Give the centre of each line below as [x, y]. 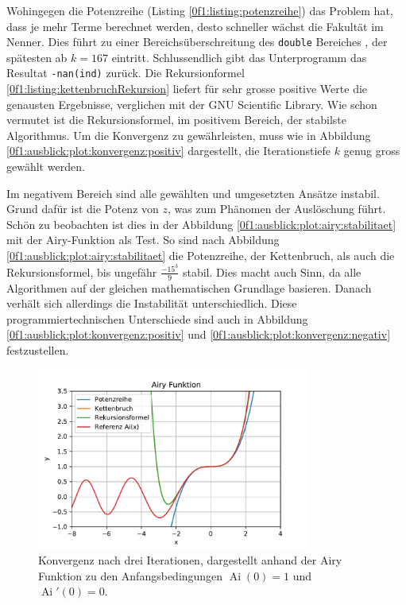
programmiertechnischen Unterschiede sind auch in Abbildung [157, 318]
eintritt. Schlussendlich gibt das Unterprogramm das [239, 57]
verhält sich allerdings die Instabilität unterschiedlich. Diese [152, 303]
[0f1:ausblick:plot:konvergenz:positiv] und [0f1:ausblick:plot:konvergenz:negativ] [199, 334]
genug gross [372, 151]
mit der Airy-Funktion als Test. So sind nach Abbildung [143, 240]
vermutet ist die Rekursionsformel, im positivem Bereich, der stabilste [177, 120]
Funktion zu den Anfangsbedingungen [131, 575]
